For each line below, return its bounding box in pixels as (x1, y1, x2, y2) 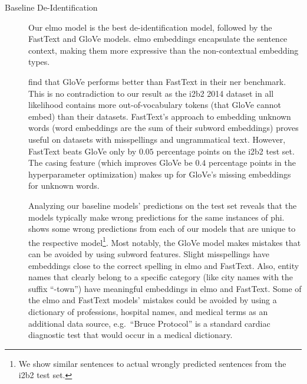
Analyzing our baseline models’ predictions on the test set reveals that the (28, 199, 297, 211)
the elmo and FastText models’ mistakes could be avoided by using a (28, 294, 277, 306)
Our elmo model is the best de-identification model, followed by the (28, 21, 272, 33)
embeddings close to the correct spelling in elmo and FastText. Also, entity (28, 259, 299, 271)
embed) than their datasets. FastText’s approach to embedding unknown (28, 110, 291, 122)
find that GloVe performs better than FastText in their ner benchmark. (28, 75, 286, 87)
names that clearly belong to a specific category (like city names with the (28, 271, 293, 283)
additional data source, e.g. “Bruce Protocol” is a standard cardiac (28, 317, 270, 329)
